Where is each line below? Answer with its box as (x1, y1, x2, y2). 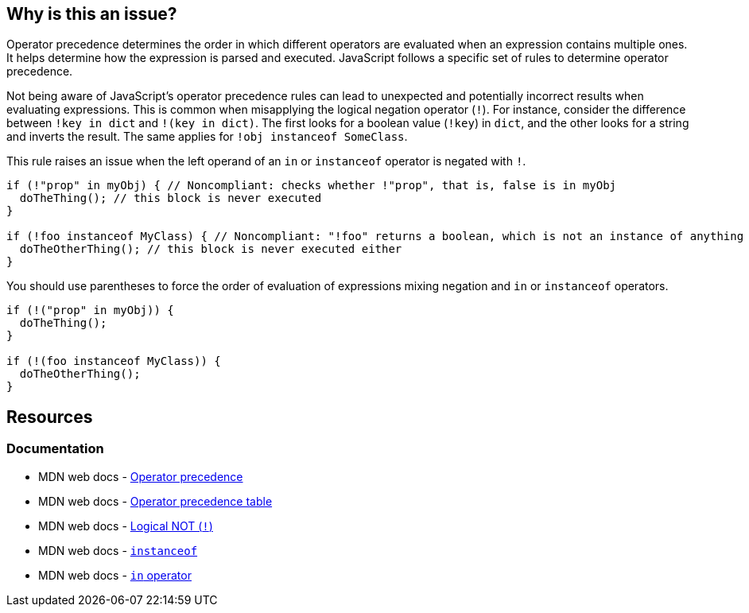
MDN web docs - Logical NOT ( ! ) (38, 518, 213, 533)
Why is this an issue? (6, 4, 177, 24)
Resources (6, 406, 93, 427)
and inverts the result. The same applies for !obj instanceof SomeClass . (6, 130, 408, 144)
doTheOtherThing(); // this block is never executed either (19, 242, 402, 256)
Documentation (6, 440, 104, 457)
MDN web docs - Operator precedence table (38, 494, 273, 508)
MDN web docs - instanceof (38, 543, 198, 557)
